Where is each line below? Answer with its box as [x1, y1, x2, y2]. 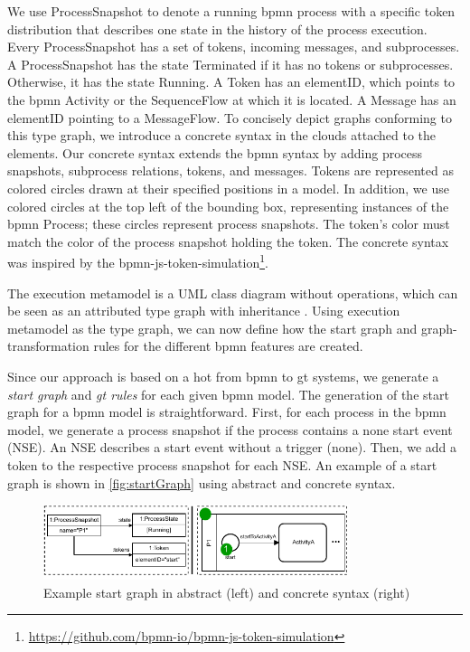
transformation [7, 336, 89, 355]
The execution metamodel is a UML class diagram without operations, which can [7, 283, 458, 302]
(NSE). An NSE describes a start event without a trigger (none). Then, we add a [7, 438, 456, 457]
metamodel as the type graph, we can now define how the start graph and [7, 318, 418, 337]
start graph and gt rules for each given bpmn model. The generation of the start [7, 384, 449, 403]
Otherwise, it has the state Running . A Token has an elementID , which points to [7, 72, 456, 91]
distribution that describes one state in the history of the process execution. [7, 19, 428, 38]
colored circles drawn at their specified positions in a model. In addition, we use [7, 178, 449, 197]
